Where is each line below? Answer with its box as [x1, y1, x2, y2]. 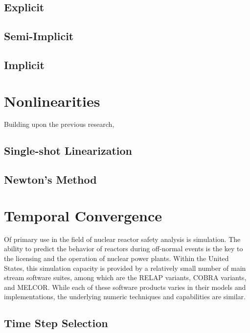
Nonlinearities [4, 91, 100, 111]
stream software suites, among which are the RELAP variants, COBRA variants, [4, 272, 247, 283]
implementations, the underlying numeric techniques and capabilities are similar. [4, 291, 246, 302]
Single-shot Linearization [4, 143, 133, 158]
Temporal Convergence [4, 205, 162, 225]
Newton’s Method [4, 172, 97, 187]
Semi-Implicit [4, 28, 74, 44]
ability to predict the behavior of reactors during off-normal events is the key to [4, 243, 243, 254]
